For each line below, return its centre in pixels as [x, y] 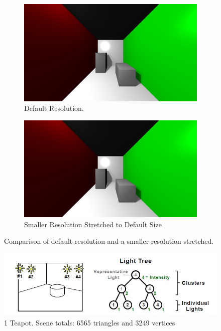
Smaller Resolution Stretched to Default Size [93, 224]
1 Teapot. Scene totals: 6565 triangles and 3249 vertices [90, 322]
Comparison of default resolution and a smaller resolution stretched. [109, 241]
